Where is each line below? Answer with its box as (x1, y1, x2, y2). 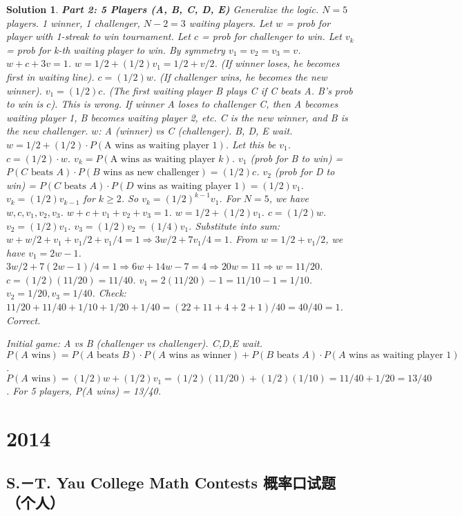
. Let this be (225, 137, 276, 151)
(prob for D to (274, 164, 335, 179)
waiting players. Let (189, 15, 273, 30)
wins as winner (169, 350, 231, 360)
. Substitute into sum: (189, 218, 280, 232)
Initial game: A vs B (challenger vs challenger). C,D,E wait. (6, 336, 263, 350)
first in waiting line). (6, 69, 95, 83)
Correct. (6, 312, 41, 327)
